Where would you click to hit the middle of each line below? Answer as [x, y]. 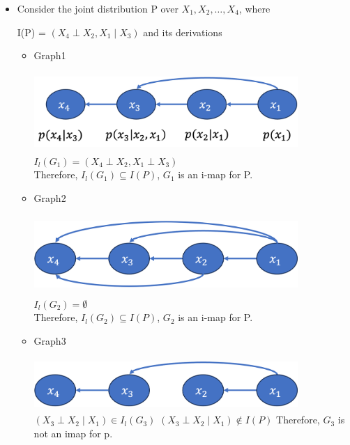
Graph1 [50, 55]
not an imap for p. [73, 434]
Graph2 [50, 197]
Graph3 [50, 340]
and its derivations [183, 32]
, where [254, 8]
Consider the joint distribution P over [98, 8]
